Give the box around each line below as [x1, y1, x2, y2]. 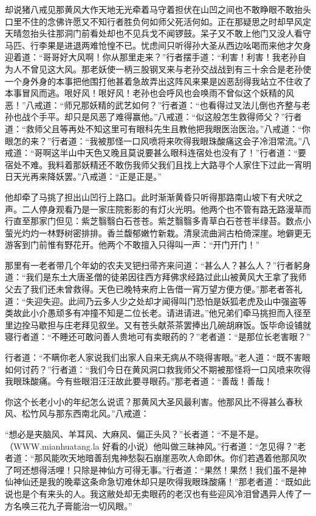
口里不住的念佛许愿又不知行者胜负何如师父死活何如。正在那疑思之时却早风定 [5, 15, 311, 27]
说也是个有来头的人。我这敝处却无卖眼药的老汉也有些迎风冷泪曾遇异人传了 [5, 487, 303, 500]
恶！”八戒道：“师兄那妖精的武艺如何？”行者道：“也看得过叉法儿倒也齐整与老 [5, 98, 311, 111]
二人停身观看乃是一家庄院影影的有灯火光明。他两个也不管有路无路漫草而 [21, 202, 311, 215]
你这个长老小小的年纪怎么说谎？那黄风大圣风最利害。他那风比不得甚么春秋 [5, 395, 303, 408]
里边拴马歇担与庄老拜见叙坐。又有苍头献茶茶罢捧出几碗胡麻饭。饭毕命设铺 [5, 318, 303, 331]
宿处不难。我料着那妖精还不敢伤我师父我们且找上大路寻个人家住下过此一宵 [5, 158, 303, 171]
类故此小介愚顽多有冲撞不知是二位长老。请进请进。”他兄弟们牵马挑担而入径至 [5, 306, 311, 319]
